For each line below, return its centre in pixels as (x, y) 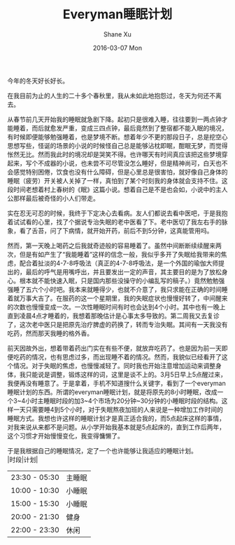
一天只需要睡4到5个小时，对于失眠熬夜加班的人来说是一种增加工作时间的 (118, 409)
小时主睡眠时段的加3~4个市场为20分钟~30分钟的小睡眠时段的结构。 (123, 401)
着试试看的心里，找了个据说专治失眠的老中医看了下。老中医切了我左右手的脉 (117, 222)
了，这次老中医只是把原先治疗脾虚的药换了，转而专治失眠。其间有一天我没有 (117, 324)
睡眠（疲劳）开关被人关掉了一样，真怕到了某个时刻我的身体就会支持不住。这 (117, 180)
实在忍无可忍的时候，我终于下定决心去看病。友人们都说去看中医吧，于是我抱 (117, 213)
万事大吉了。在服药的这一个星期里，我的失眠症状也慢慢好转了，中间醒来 (123, 298)
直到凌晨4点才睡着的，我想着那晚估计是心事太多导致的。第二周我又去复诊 (114, 316)
